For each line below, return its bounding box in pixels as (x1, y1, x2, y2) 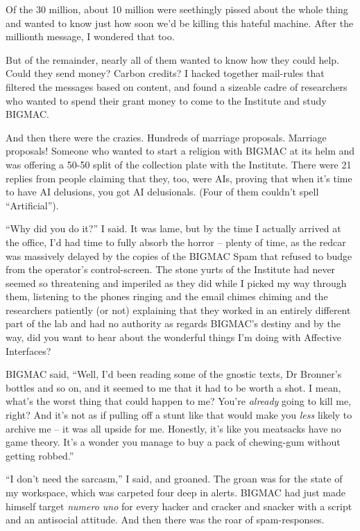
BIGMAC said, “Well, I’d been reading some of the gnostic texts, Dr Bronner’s (6, 367, 342, 381)
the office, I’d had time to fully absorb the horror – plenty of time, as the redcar (6, 234, 346, 249)
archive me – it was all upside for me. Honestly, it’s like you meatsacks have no (6, 421, 341, 435)
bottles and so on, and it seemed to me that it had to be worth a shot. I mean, (6, 380, 341, 394)
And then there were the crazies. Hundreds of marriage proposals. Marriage (6, 130, 327, 144)
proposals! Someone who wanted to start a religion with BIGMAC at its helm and (6, 143, 355, 158)
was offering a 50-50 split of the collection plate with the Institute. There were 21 (6, 157, 352, 171)
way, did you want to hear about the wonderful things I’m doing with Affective (6, 330, 341, 345)
